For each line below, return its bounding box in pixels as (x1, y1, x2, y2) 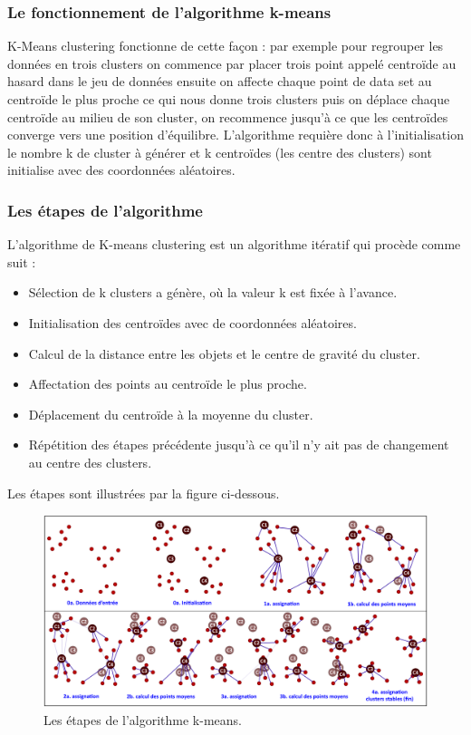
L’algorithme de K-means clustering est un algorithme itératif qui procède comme (7, 235, 461, 254)
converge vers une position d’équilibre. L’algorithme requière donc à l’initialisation (7, 125, 464, 144)
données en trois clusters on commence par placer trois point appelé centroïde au (7, 53, 457, 73)
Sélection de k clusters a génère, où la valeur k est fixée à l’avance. (28, 283, 398, 302)
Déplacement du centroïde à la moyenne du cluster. (28, 404, 313, 423)
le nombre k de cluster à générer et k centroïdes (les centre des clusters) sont (7, 142, 432, 161)
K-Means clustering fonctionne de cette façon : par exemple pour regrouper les (7, 36, 444, 55)
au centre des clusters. (28, 452, 152, 471)
